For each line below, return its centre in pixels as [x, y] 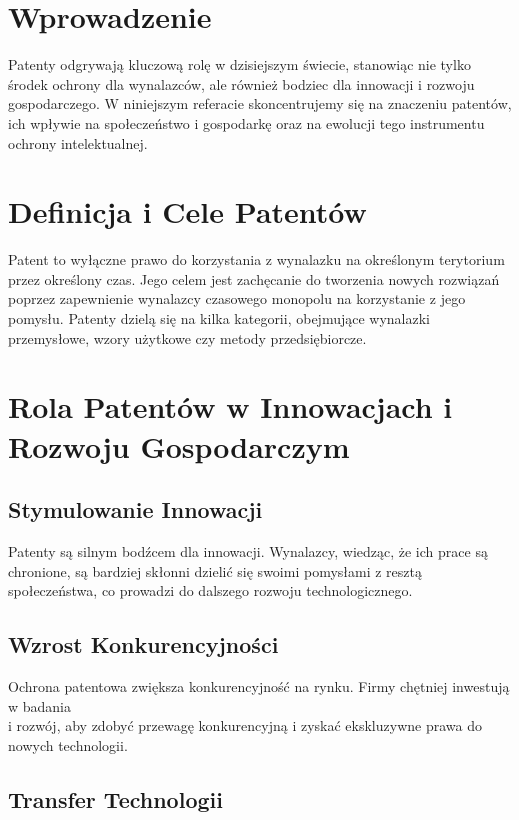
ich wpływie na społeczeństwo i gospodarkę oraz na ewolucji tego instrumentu [246, 122]
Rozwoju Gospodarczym [179, 445]
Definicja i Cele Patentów [187, 211]
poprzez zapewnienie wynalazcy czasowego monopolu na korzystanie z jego [237, 298]
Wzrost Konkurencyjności [143, 644]
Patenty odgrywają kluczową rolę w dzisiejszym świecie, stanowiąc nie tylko [239, 64]
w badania [40, 705]
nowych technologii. [68, 744]
